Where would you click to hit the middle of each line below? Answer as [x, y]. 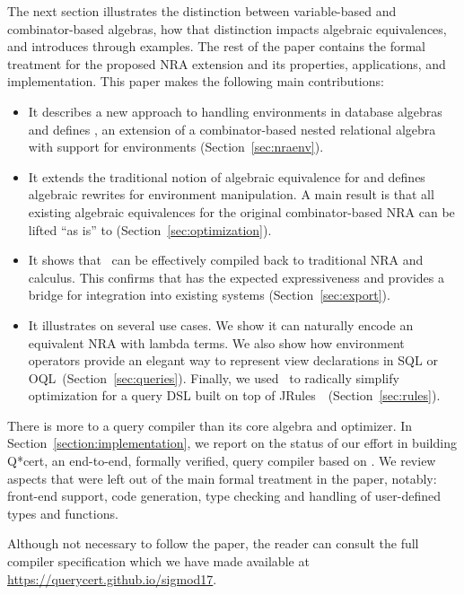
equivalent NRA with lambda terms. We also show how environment [216, 342]
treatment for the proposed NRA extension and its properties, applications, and [227, 63]
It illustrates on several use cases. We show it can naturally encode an [221, 324]
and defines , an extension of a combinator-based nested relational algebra [232, 129]
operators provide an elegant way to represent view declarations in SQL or [233, 360]
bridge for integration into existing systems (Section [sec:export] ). [209, 295]
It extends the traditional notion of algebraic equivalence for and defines [227, 176]
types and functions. [63, 513]
